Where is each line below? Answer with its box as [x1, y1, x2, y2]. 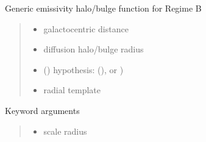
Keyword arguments [5, 104, 80, 116]
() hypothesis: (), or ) [43, 63, 124, 76]
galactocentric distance [43, 22, 129, 35]
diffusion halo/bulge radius [43, 43, 144, 55]
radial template [43, 83, 101, 96]
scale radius [43, 124, 87, 137]
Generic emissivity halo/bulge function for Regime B [5, 2, 202, 14]
